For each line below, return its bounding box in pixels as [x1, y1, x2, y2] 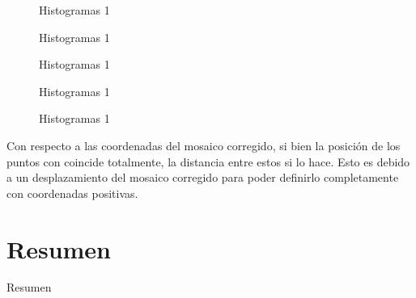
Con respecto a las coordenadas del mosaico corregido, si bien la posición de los [6, 136, 401, 153]
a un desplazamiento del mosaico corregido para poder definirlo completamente [6, 169, 399, 186]
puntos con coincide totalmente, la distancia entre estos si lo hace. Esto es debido [6, 153, 410, 170]
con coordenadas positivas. [6, 184, 138, 201]
